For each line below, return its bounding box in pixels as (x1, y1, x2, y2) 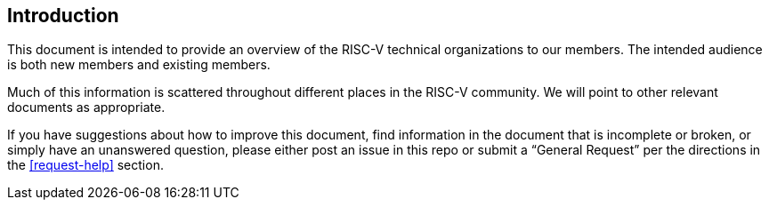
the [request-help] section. (7, 157, 164, 173)
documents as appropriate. (7, 100, 166, 115)
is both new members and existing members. (7, 57, 271, 73)
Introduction (7, 4, 119, 27)
